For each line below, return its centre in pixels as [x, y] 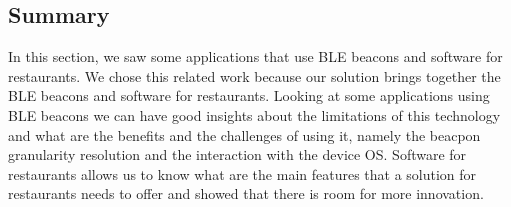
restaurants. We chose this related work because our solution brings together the [254, 75]
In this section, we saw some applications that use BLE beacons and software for [255, 56]
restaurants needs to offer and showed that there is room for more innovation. [246, 193]
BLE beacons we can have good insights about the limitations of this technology [254, 114]
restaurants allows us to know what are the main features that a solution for [242, 173]
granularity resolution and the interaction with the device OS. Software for [237, 154]
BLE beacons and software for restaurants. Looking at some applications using [249, 95]
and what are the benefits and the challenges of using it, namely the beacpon [244, 134]
